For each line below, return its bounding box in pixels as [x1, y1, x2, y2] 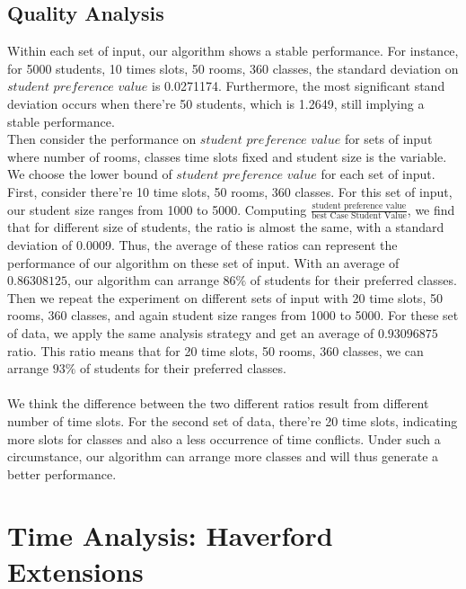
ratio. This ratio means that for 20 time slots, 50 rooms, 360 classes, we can [7, 341, 424, 360]
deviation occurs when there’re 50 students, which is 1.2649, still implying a [7, 94, 425, 112]
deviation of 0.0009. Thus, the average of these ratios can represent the [7, 235, 398, 254]
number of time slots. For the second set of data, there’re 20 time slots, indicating [7, 411, 458, 430]
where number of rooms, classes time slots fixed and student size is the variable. [7, 147, 447, 165]
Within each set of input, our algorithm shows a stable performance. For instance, [7, 41, 459, 60]
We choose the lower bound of [7, 165, 172, 183]
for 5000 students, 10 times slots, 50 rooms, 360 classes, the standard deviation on [7, 58, 459, 77]
